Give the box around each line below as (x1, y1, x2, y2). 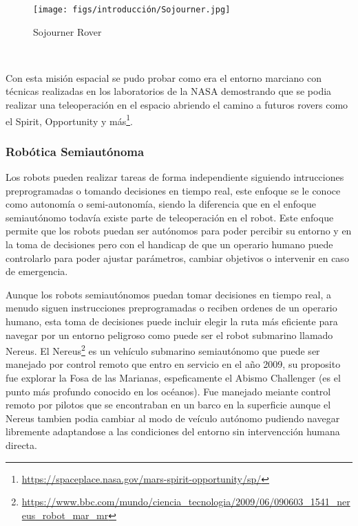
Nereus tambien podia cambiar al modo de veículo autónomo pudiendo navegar (6, 410, 340, 425)
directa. (6, 438, 37, 452)
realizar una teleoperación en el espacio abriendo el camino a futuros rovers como (6, 98, 348, 112)
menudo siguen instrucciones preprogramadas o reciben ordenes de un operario (6, 300, 337, 315)
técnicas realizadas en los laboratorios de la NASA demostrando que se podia (6, 84, 332, 98)
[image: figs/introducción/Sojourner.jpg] (33, 5, 231, 14)
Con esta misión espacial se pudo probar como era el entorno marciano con (6, 70, 322, 85)
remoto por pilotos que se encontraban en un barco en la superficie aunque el (6, 397, 331, 412)
